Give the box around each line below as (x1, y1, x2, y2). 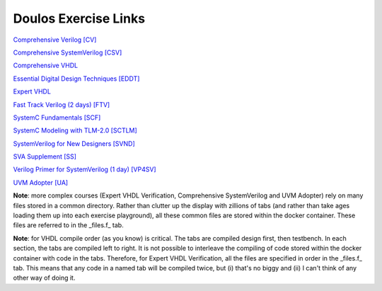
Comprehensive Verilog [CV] (13, 35, 97, 44)
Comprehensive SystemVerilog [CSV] (13, 48, 122, 57)
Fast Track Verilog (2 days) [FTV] (13, 100, 110, 109)
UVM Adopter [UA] (13, 178, 69, 187)
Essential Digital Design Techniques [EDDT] (13, 74, 140, 83)
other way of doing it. (13, 273, 76, 283)
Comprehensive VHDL (13, 61, 78, 70)
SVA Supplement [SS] (13, 152, 77, 161)
